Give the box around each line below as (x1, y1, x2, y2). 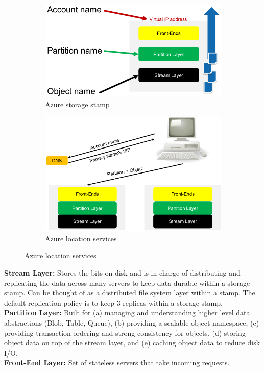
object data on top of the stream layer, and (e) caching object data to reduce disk (4, 337, 260, 348)
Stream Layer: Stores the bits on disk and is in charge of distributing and (4, 267, 241, 278)
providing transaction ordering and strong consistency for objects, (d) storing (4, 327, 246, 338)
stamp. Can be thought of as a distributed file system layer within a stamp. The (4, 287, 255, 298)
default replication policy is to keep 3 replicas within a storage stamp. (4, 297, 223, 308)
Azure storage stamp (45, 99, 110, 110)
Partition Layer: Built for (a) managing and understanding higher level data (4, 307, 250, 318)
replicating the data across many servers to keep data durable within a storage (4, 277, 250, 288)
